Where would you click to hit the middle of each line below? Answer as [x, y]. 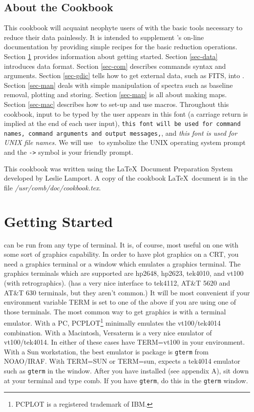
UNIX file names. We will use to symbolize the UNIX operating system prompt [125, 142]
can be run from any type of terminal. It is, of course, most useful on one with [121, 244]
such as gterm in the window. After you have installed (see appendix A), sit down [126, 371]
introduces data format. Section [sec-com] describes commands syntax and [115, 66]
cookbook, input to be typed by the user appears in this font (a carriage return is [126, 113]
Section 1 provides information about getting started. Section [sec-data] [111, 56]
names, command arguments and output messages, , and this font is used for [121, 133]
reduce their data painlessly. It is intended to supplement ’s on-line [104, 37]
